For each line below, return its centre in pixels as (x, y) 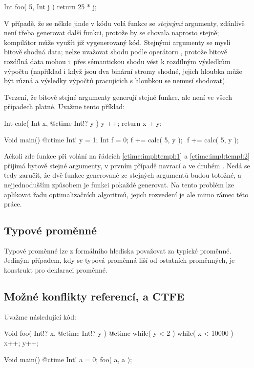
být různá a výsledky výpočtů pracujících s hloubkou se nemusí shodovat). (116, 80)
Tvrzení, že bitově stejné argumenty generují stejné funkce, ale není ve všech (118, 97)
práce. (13, 204)
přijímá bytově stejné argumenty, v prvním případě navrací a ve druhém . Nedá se (127, 165)
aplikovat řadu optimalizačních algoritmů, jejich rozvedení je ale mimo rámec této (126, 194)
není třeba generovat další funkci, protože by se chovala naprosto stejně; (112, 33)
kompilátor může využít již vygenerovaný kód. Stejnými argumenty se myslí (117, 42)
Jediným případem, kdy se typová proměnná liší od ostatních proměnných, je (119, 260)
